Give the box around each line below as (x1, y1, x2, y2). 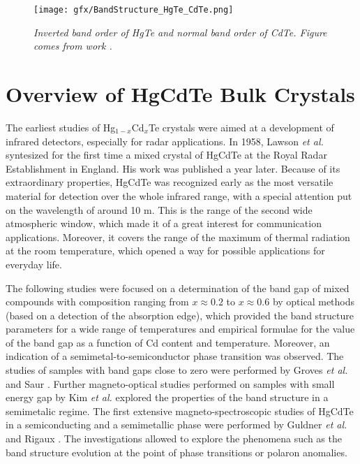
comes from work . (33, 38, 112, 53)
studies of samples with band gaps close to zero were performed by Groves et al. (6, 363, 348, 377)
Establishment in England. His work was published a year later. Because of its (6, 161, 340, 175)
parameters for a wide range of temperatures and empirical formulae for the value (6, 321, 355, 336)
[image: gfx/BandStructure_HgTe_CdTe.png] (33, 5, 234, 15)
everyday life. (6, 256, 62, 271)
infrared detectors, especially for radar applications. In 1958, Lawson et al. (6, 133, 324, 148)
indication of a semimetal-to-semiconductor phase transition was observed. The (6, 349, 344, 363)
